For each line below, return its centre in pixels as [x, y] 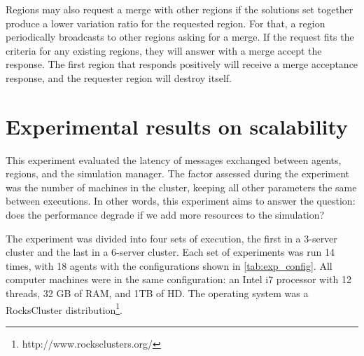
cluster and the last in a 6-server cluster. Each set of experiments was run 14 [170, 252]
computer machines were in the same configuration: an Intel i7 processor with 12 [178, 279]
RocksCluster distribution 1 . [64, 308]
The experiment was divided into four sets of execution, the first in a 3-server [171, 238]
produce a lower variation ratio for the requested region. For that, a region [166, 23]
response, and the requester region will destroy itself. [119, 77]
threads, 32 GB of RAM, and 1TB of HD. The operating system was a [157, 293]
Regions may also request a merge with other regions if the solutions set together [180, 9]
